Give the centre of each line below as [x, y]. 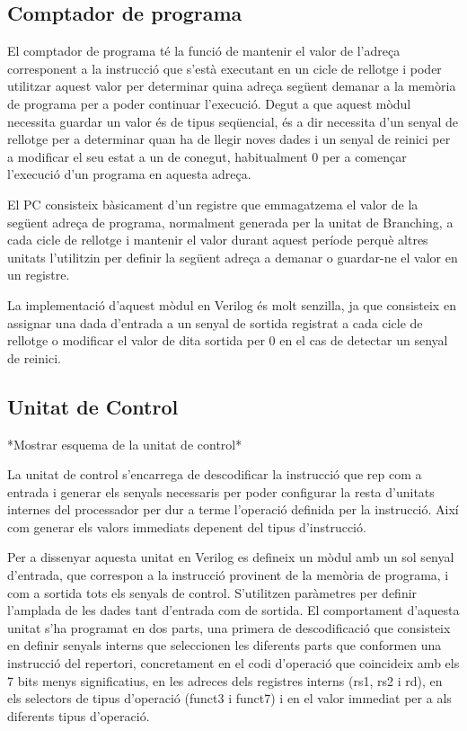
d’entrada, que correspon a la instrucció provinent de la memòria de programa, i [228, 575]
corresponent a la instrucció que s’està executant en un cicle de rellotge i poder [225, 68]
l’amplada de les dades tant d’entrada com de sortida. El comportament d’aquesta [233, 610]
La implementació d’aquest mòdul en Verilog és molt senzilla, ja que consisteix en [232, 304]
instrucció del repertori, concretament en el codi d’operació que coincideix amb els [233, 663]
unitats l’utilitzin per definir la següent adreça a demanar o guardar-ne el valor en [233, 257]
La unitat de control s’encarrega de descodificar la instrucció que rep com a [215, 474]
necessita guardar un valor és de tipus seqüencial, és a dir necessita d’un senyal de [233, 121]
